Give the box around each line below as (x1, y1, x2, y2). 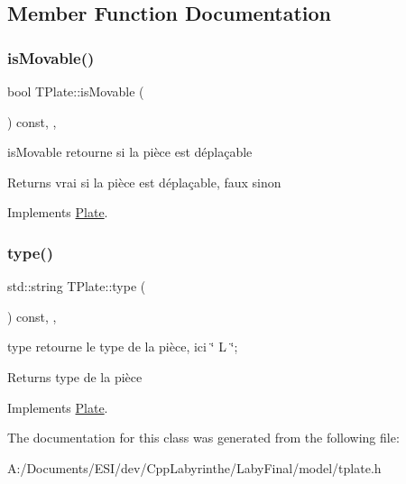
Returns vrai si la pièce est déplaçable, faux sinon (7, 172, 281, 191)
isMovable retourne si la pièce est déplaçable (7, 142, 253, 161)
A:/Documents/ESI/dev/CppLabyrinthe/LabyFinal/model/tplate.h (7, 458, 382, 477)
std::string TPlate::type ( (7, 277, 146, 296)
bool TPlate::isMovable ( (7, 82, 144, 100)
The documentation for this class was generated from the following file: (7, 428, 400, 447)
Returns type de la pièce (7, 367, 143, 386)
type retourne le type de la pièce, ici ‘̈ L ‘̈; (7, 337, 238, 356)
